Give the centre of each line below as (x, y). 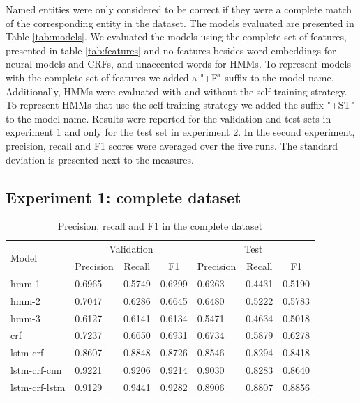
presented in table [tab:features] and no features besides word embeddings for (171, 50)
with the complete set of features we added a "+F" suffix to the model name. (170, 77)
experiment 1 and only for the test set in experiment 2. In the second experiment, (180, 132)
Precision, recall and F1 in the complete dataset (160, 226)
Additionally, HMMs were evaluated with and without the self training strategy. (177, 91)
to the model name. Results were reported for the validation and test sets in (168, 118)
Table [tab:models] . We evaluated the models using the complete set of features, (176, 37)
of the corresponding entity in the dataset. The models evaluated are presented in (180, 23)
